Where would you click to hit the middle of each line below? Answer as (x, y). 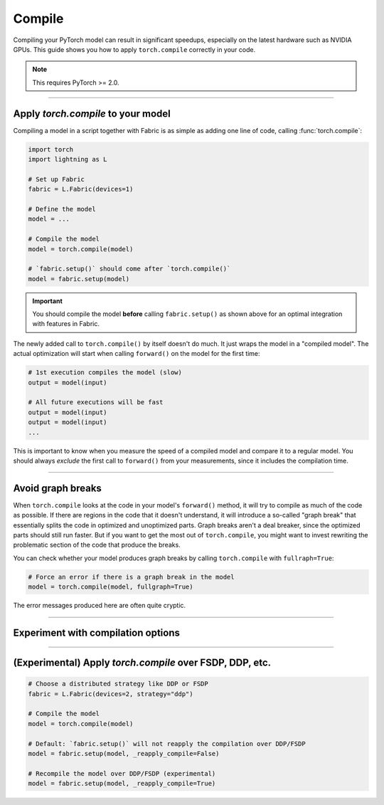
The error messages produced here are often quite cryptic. (100, 606)
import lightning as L (68, 159)
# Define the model (62, 209)
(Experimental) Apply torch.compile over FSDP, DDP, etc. (142, 662)
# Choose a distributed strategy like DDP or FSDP (118, 684)
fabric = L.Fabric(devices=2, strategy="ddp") (111, 694)
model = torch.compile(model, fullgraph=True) (111, 587)
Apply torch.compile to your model (92, 114)
